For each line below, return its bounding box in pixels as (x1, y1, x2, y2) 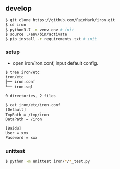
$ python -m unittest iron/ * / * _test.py (5, 159, 90, 164)
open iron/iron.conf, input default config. (12, 60, 99, 66)
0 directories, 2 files (5, 93, 56, 98)
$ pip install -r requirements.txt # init (5, 37, 97, 42)
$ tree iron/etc (5, 70, 40, 75)
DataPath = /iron (5, 117, 42, 122)
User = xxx (5, 131, 29, 136)
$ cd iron (5, 22, 27, 27)
